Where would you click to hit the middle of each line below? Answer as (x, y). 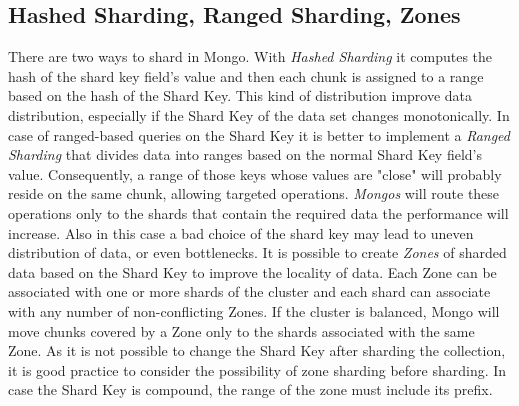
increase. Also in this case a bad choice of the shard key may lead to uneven (241, 232)
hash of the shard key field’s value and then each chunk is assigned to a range (246, 75)
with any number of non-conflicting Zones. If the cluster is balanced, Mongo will (254, 310)
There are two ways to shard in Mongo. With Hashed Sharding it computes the (250, 56)
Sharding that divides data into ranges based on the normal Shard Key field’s (245, 154)
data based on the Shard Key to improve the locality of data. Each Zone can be (252, 271)
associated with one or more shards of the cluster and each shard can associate (249, 291)
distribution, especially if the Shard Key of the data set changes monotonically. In (259, 114)
